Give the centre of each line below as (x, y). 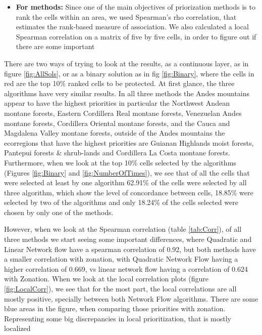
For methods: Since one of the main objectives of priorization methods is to (136, 7)
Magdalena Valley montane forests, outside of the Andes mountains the (115, 133)
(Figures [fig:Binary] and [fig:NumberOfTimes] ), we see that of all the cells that (127, 172)
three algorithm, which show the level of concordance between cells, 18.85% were (129, 192)
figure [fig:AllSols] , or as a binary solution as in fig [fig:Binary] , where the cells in (129, 73)
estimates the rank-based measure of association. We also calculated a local (132, 27)
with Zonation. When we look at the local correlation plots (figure (107, 279)
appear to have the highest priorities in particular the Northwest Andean (117, 103)
